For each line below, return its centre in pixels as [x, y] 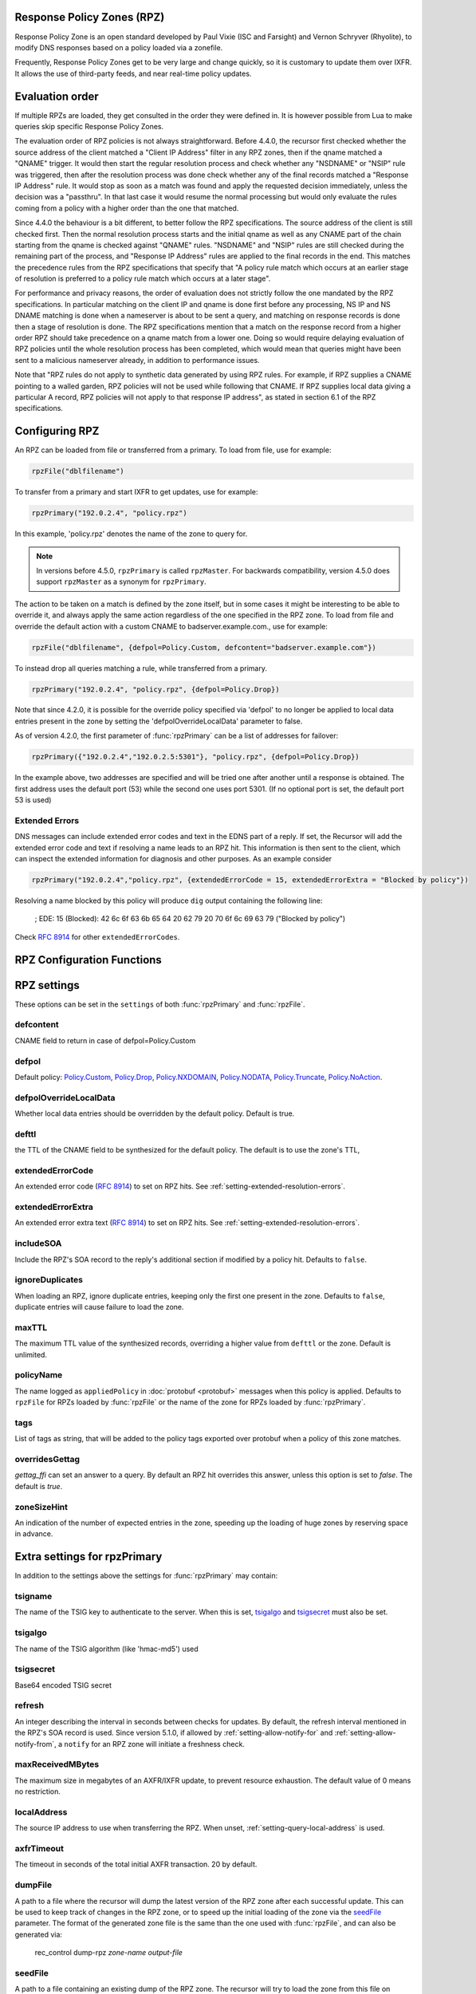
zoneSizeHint [41, 1507]
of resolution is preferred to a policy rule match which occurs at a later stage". [143, 278]
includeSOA [38, 1243]
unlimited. [31, 1354]
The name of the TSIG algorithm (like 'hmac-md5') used [106, 1649]
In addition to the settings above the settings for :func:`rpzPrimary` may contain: [146, 1576]
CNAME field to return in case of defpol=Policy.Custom [105, 1040]
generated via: [39, 1934]
